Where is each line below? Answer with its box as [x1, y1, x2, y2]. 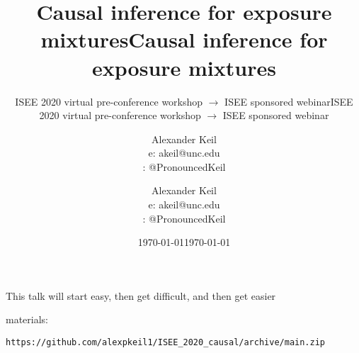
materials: [6, 312, 49, 327]
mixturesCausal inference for [40, 25, 328, 54]
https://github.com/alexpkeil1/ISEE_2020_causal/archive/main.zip [6, 337, 326, 348]
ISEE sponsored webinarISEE [224, 94, 353, 108]
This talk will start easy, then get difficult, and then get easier [6, 288, 276, 303]
